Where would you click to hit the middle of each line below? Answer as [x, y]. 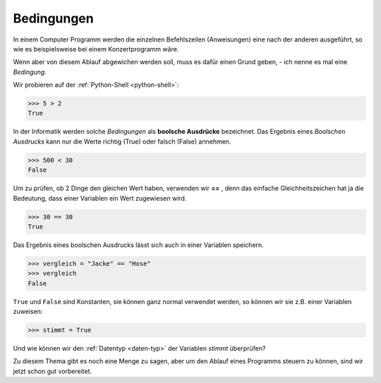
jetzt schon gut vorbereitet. [53, 371]
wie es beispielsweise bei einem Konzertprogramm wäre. [96, 49]
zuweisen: [28, 312]
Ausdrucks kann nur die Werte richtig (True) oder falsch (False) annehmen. [122, 142]
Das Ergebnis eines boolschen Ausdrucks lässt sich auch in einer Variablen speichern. [138, 245]
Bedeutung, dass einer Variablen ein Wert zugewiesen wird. [100, 198]
